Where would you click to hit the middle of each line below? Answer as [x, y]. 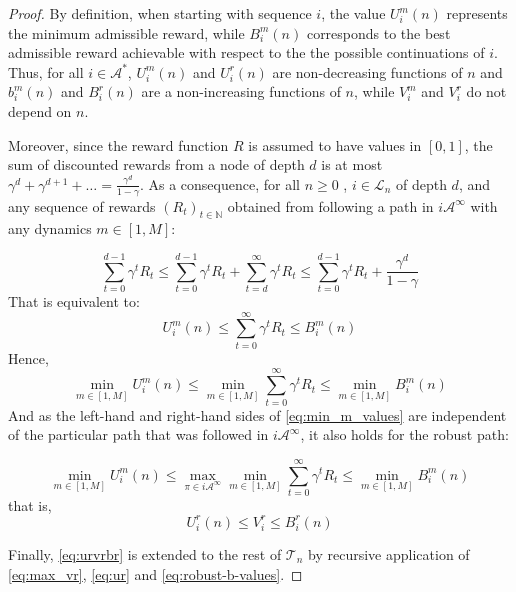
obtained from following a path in [330, 205]
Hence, [28, 357]
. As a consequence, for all [219, 183]
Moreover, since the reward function [118, 144]
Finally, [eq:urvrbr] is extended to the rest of [145, 553]
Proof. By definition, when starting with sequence [160, 13]
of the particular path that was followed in [138, 434]
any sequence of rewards [82, 205]
